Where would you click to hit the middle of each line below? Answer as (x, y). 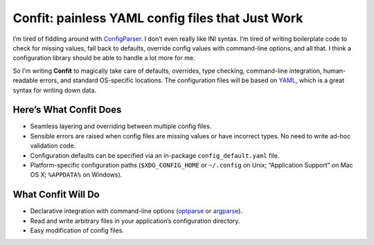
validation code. (53, 146)
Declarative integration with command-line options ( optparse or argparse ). (136, 211)
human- (335, 71)
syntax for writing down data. (55, 90)
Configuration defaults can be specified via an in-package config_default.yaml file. (155, 155)
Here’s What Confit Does (67, 110)
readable (25, 80)
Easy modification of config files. (77, 230)
